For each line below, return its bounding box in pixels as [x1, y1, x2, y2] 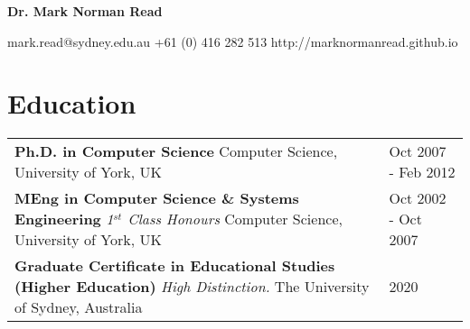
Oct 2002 [389, 187, 446, 209]
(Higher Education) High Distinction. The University [14, 276, 370, 297]
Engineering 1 [14, 208, 114, 230]
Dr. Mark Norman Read [7, 2, 163, 20]
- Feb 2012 [389, 161, 456, 183]
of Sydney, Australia [14, 297, 143, 318]
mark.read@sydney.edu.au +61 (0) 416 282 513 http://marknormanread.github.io [7, 32, 458, 50]
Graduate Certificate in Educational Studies [14, 255, 335, 277]
